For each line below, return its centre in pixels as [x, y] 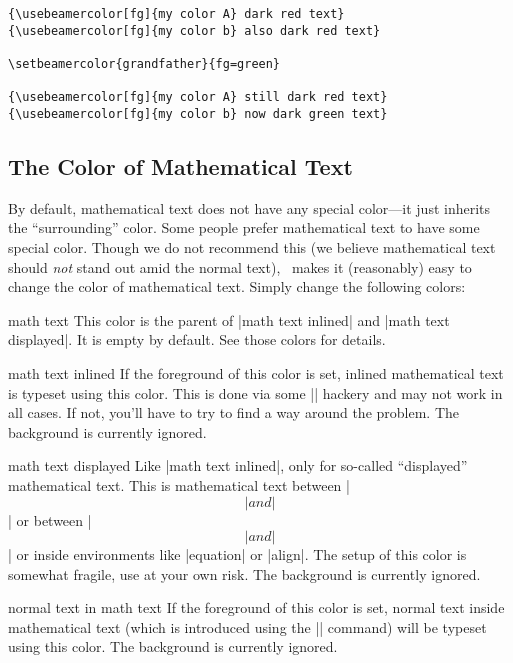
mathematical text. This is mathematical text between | [179, 484]
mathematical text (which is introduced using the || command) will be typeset [247, 626]
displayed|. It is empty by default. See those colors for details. [197, 339]
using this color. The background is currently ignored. [173, 646]
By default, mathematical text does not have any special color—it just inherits [249, 207]
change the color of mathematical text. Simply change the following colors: [237, 286]
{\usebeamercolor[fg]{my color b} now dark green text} [198, 113]
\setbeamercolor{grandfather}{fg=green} [144, 63]
